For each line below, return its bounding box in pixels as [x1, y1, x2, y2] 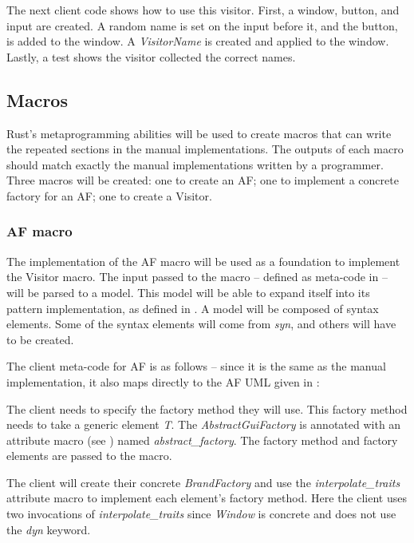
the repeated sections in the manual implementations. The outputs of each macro [6, 141, 404, 157]
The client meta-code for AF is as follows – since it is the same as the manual [6, 358, 386, 375]
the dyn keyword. [6, 521, 91, 537]
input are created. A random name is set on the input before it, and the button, [6, 17, 398, 34]
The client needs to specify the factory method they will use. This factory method [6, 400, 408, 417]
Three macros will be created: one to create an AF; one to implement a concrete [6, 172, 399, 188]
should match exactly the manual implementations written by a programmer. [6, 156, 384, 172]
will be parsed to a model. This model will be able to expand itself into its [6, 283, 370, 300]
